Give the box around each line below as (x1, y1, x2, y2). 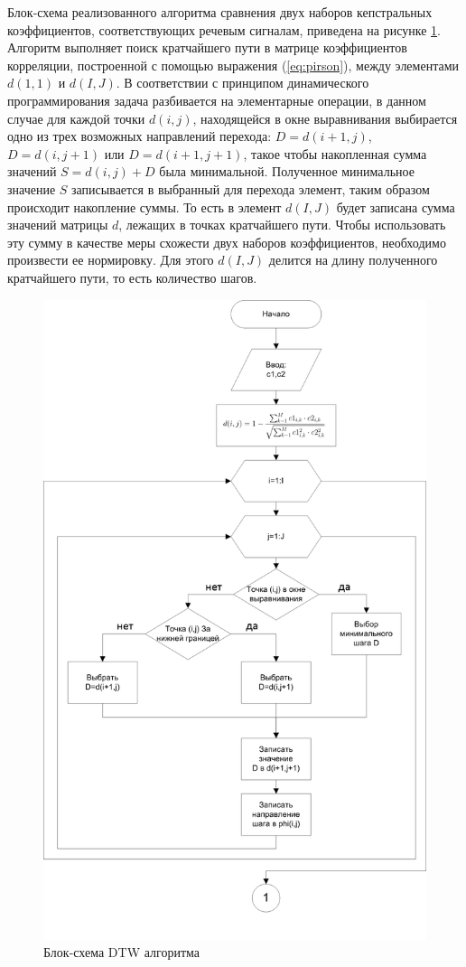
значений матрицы (7, 215, 108, 234)
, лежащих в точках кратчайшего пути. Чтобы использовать (118, 215, 446, 234)
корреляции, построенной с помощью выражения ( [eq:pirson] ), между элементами (7, 55, 460, 74)
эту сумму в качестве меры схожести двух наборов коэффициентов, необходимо (7, 232, 446, 251)
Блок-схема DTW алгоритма (43, 943, 200, 962)
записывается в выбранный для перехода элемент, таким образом (71, 179, 430, 198)
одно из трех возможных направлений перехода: (7, 127, 272, 146)
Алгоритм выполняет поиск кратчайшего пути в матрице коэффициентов (7, 38, 407, 57)
